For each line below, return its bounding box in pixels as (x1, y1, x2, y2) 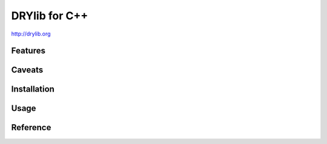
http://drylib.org (11, 30, 51, 37)
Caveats (11, 65, 44, 75)
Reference (11, 122, 51, 133)
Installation (11, 84, 54, 95)
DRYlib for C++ (11, 9, 88, 22)
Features (11, 46, 45, 56)
